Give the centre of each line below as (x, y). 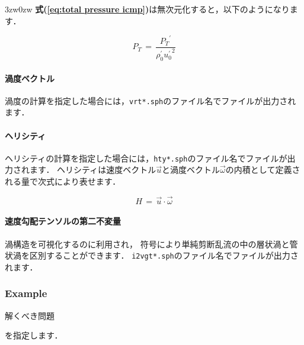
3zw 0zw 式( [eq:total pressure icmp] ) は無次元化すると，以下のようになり (147, 9)
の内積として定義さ (263, 170)
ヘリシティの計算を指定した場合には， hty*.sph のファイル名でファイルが (146, 158)
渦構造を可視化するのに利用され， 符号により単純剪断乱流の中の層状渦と (147, 244)
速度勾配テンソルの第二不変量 (63, 221)
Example (26, 293)
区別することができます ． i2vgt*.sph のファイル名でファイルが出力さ (164, 255)
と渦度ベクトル (191, 170)
